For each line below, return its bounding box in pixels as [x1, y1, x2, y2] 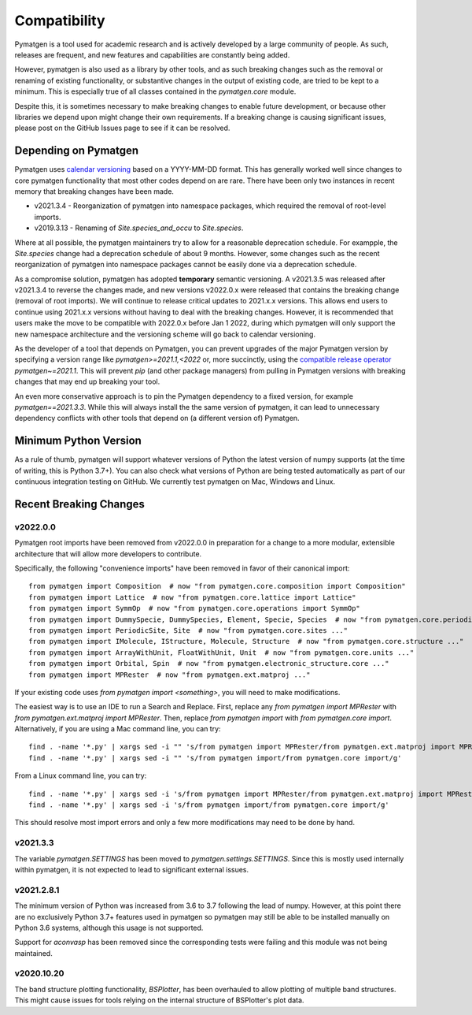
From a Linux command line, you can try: [14, 771, 147, 780]
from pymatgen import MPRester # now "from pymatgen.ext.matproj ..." [28, 670, 311, 679]
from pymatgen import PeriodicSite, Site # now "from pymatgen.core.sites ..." [28, 626, 348, 634]
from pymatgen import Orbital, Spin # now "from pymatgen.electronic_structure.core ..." [28, 659, 389, 668]
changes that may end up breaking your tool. [14, 377, 160, 386]
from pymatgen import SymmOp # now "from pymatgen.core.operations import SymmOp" [28, 604, 361, 613]
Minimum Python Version [14, 434, 142, 448]
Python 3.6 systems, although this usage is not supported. [14, 923, 204, 932]
